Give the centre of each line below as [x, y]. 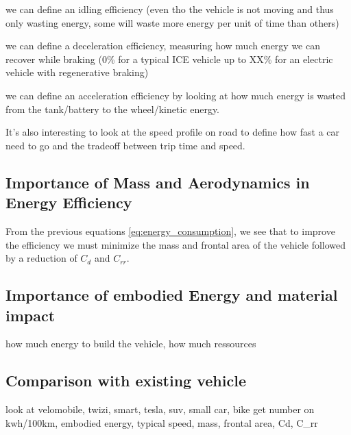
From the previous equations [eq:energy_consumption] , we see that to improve [170, 231]
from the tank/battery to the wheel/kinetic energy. [113, 109]
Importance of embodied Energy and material [172, 295]
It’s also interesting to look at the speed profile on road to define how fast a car [173, 132]
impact [31, 315]
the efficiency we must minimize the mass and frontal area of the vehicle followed [176, 244]
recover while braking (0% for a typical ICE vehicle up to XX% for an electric [169, 59]
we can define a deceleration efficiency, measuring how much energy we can [163, 46]
